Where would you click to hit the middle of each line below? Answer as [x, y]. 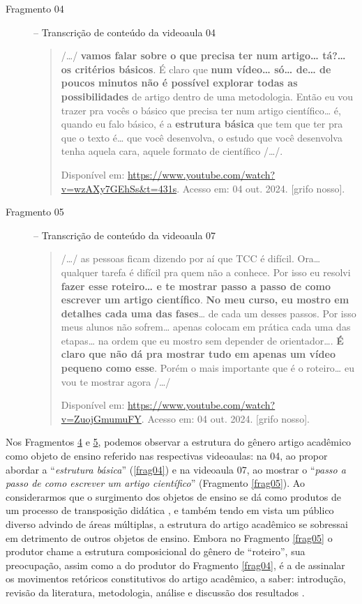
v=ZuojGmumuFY [101, 418]
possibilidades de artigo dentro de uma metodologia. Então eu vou [207, 96]
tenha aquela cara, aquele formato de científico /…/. [172, 151]
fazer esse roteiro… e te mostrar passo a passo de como [196, 286]
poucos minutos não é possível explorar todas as [179, 83]
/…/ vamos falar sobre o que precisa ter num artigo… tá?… [203, 55]
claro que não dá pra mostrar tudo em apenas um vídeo [198, 354]
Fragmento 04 [35, 8]
